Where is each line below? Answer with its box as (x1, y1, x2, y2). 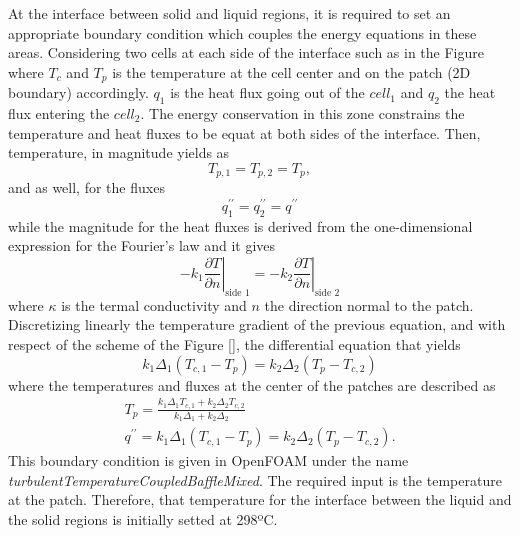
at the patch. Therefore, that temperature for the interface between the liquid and (8, 489, 512, 510)
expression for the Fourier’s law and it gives (8, 235, 276, 256)
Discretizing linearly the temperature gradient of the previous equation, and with (8, 314, 506, 335)
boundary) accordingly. (8, 82, 149, 103)
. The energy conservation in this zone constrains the (140, 103, 465, 124)
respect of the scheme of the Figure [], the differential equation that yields (8, 333, 461, 354)
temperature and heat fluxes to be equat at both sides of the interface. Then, (8, 122, 481, 143)
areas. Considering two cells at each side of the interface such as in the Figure (8, 42, 484, 63)
